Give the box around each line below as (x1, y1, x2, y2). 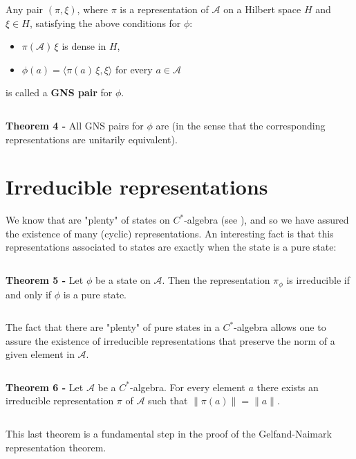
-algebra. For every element (129, 379, 245, 394)
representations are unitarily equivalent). (6, 132, 178, 146)
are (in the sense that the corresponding (156, 118, 326, 132)
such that (148, 393, 188, 408)
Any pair (6, 2, 44, 16)
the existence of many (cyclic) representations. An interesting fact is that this (6, 226, 334, 240)
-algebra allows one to (234, 320, 326, 334)
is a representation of (120, 2, 209, 16)
